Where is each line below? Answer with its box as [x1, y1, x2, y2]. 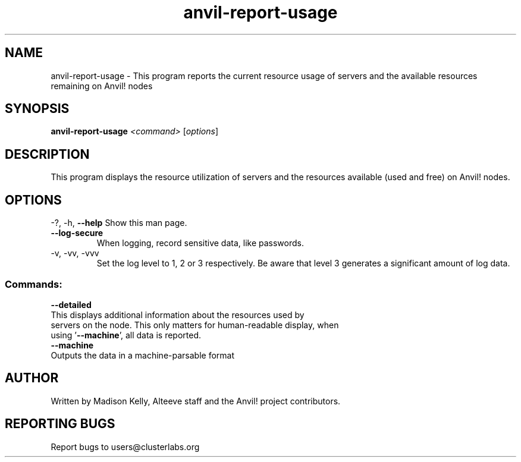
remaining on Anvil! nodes [51, 80, 153, 91]
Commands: [5, 278, 62, 290]
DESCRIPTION [5, 146, 90, 162]
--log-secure [51, 228, 103, 238]
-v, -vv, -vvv [51, 248, 99, 259]
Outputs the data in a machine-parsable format [51, 350, 234, 360]
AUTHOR [5, 370, 59, 386]
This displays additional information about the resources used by [51, 309, 305, 320]
